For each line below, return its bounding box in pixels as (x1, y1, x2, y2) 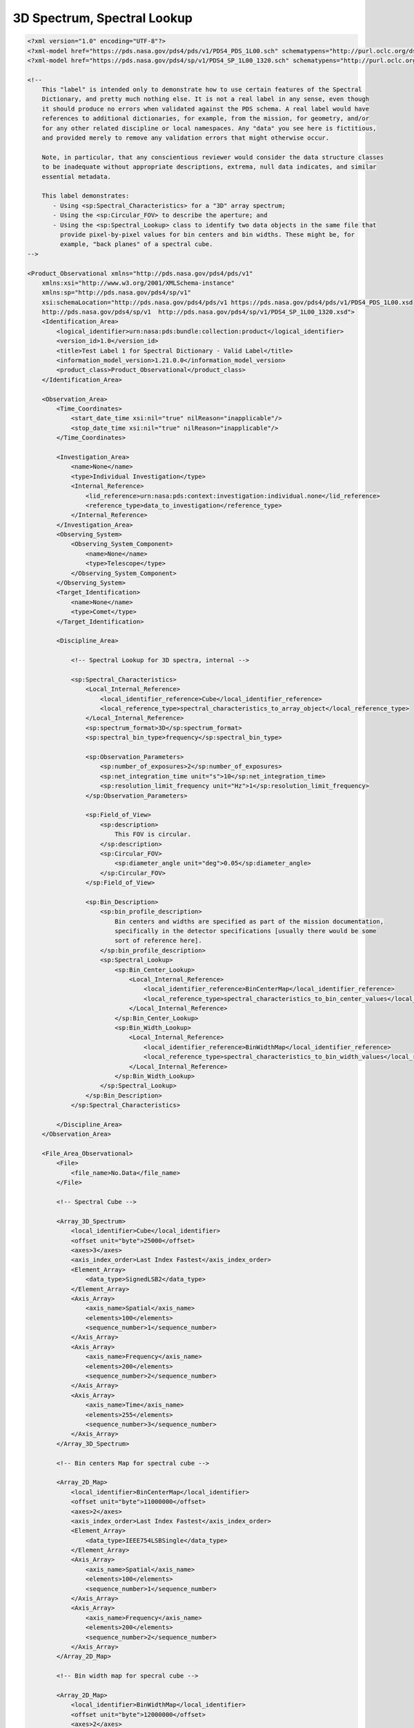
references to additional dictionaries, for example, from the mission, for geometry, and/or (41, 115, 369, 122)
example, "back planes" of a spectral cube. (59, 241, 213, 248)
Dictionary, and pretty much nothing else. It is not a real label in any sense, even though (41, 95, 369, 103)
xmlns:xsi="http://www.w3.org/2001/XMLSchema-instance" (41, 279, 235, 287)
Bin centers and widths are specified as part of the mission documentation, (114, 917, 384, 926)
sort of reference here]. (114, 937, 203, 945)
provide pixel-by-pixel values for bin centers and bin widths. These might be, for (59, 230, 355, 238)
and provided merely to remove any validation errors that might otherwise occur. (41, 134, 330, 142)
